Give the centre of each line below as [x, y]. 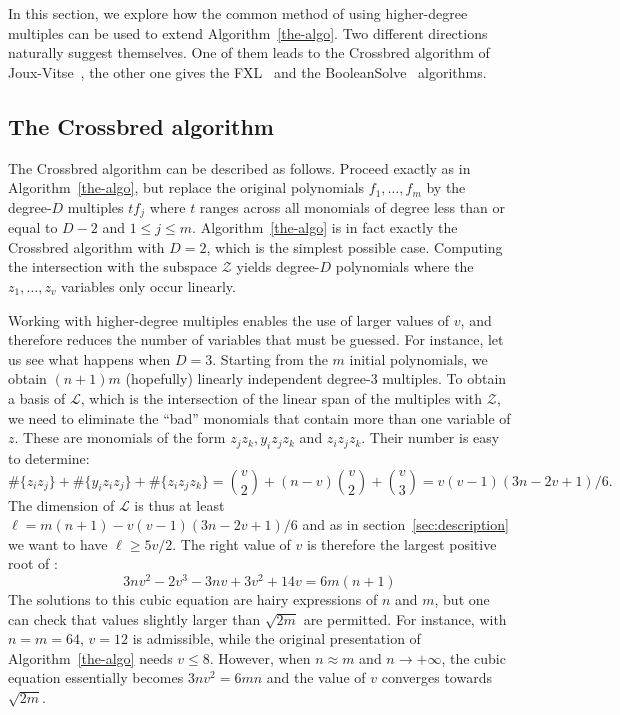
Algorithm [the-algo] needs [90, 657]
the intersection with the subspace [113, 266]
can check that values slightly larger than [134, 618]
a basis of [37, 397]
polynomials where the [404, 266]
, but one [462, 599]
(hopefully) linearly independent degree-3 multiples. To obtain [316, 378]
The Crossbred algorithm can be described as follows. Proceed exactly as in [239, 167]
